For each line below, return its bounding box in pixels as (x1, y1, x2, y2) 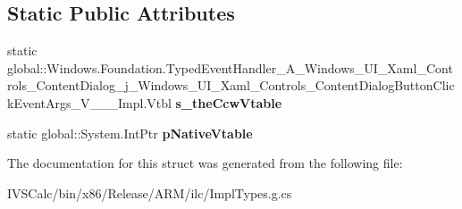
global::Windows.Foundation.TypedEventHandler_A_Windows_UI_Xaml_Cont (7, 58, 453, 77)
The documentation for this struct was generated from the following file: (7, 154, 403, 172)
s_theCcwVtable (175, 93, 282, 112)
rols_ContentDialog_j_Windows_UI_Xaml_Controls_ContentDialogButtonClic (7, 76, 455, 95)
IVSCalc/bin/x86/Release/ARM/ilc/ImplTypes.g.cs (7, 183, 292, 202)
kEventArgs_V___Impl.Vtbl (7, 93, 172, 112)
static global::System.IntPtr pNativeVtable (7, 123, 253, 142)
